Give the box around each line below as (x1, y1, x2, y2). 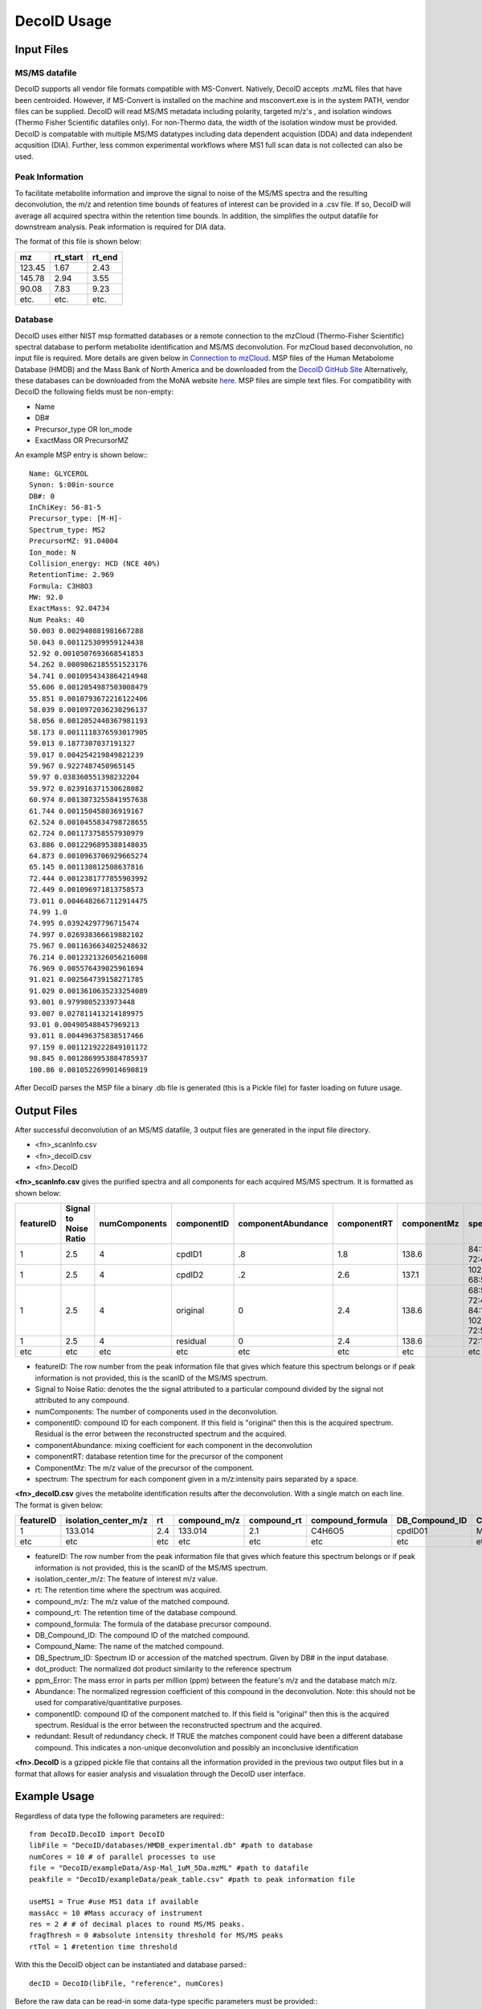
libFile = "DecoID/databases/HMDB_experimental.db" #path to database (29, 1841, 313, 1850)
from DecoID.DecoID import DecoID (29, 1829, 165, 1839)
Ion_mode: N (29, 547, 76, 557)
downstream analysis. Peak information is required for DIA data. (14, 222, 227, 231)
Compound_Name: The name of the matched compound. (35, 1642, 224, 1651)
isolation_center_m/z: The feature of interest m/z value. (35, 1574, 219, 1583)
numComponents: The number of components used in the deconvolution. (35, 1406, 279, 1416)
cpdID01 (396, 1525, 428, 1536)
